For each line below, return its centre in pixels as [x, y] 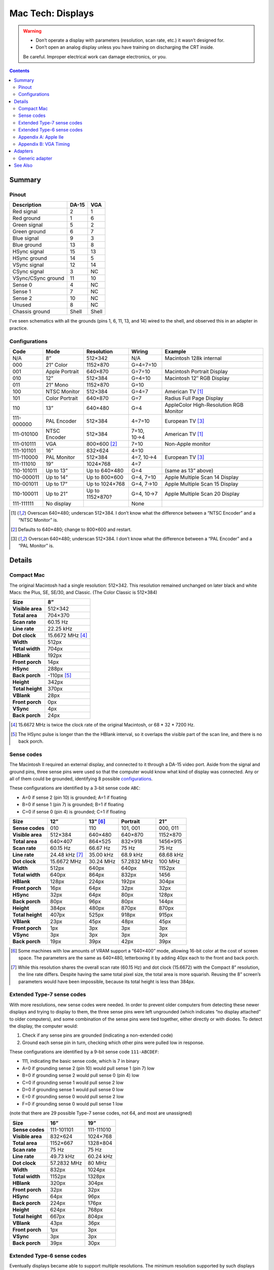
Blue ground [27, 245]
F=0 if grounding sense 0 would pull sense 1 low [73, 1104]
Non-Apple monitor [187, 443]
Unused [22, 305]
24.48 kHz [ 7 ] [66, 855]
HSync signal [28, 251]
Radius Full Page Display [194, 398]
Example [175, 352]
